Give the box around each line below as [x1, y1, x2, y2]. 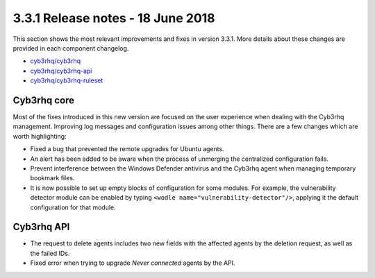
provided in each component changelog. [12, 44, 129, 52]
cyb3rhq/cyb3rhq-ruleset [30, 76, 103, 85]
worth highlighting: [12, 132, 67, 140]
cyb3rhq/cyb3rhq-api [30, 67, 92, 75]
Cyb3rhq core [12, 94, 75, 106]
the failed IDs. [30, 249, 70, 257]
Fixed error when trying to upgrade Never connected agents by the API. [30, 259, 235, 267]
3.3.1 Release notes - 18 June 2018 [12, 10, 215, 26]
